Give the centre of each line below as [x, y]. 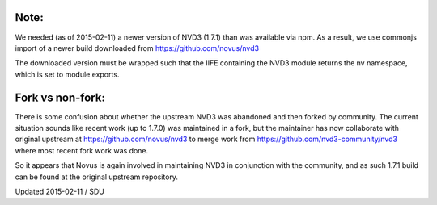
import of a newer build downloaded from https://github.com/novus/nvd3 [137, 48]
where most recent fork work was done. [82, 150]
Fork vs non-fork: [60, 97]
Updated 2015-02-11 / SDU [59, 191]
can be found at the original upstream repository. [96, 177]
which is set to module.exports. [67, 74]
